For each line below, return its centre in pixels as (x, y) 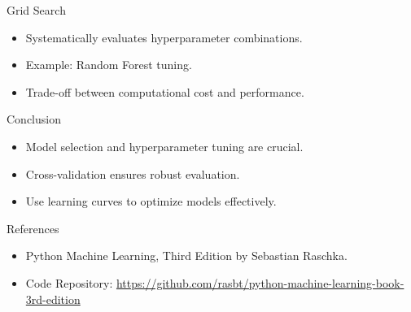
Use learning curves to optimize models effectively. (151, 201)
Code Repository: (69, 282)
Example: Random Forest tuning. (109, 65)
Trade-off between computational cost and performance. (165, 91)
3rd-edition (53, 299)
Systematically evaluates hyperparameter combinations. (164, 37)
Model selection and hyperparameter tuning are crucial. (164, 146)
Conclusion (34, 119)
